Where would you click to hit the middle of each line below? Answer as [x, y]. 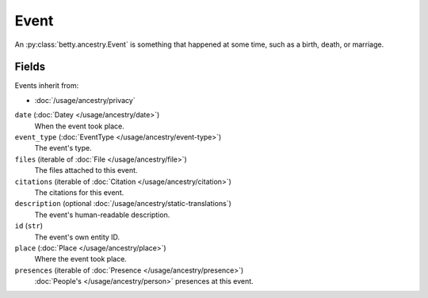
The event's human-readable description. [102, 215]
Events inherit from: [47, 86]
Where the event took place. [80, 259]
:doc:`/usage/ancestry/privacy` [85, 100]
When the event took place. [79, 126]
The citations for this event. [79, 192]
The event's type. [63, 148]
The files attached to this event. [86, 170]
